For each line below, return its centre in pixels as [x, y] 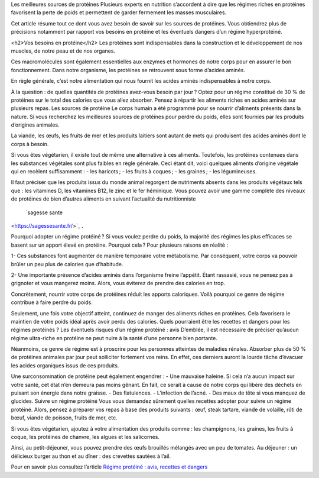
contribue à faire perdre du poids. [52, 302]
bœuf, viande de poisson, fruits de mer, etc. [64, 418]
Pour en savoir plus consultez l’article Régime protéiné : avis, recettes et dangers [109, 467]
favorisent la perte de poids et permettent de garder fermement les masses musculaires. [119, 12]
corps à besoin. [30, 144]
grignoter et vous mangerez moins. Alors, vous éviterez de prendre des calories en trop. [118, 283]
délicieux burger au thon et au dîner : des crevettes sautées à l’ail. [91, 456]
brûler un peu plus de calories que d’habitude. [67, 264]
